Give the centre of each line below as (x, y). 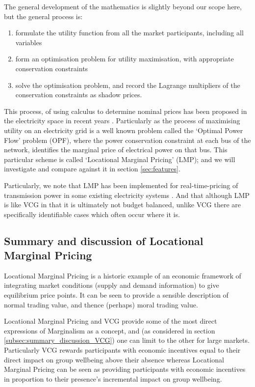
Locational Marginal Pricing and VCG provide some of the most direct (111, 321)
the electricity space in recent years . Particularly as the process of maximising (122, 121)
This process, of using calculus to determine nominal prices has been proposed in (126, 111)
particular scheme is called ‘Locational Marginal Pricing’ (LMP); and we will (120, 159)
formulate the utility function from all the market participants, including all (129, 33)
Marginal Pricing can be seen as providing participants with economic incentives (125, 369)
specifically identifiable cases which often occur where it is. (92, 214)
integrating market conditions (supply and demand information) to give (112, 285)
